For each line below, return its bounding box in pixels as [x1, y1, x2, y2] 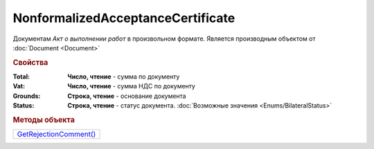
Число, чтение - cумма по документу [67, 72, 180, 81]
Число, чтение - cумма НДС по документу [67, 82, 195, 90]
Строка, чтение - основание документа [67, 92, 186, 100]
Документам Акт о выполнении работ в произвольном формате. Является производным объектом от [12, 34, 316, 43]
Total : [12, 72, 30, 81]
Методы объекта [12, 115, 75, 124]
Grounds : [12, 92, 41, 100]
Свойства [12, 57, 48, 67]
